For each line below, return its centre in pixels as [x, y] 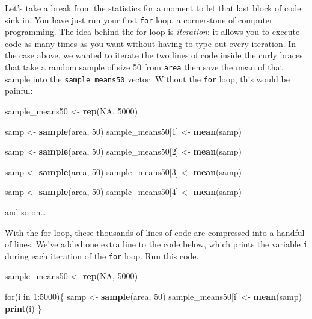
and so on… [26, 212]
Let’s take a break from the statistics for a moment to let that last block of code [153, 8]
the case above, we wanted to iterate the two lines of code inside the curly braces [154, 55]
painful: [19, 91]
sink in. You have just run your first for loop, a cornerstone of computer [139, 20]
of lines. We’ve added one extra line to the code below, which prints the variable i [156, 244]
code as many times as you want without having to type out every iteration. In [151, 43]
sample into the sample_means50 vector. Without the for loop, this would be [147, 79]
